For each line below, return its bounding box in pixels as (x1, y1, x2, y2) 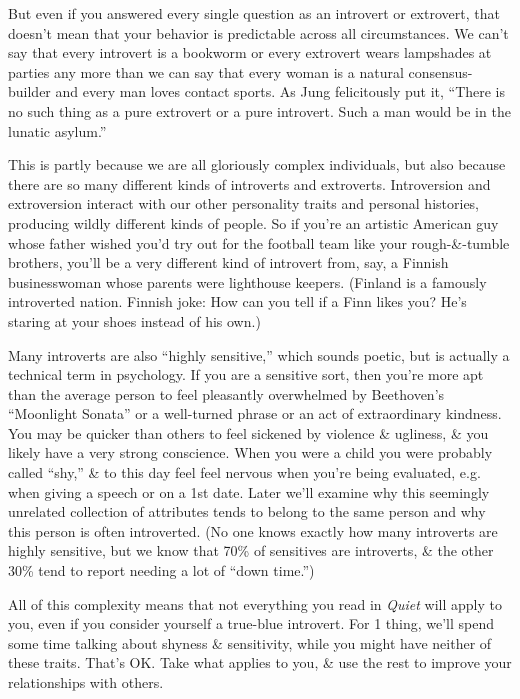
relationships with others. (8, 672, 164, 692)
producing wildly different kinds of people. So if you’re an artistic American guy (8, 212, 499, 233)
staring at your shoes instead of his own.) (8, 310, 261, 331)
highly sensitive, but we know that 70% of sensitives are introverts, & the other (8, 540, 494, 561)
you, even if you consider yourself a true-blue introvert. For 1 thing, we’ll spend (8, 613, 495, 634)
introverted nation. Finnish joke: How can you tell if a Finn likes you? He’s (8, 291, 467, 312)
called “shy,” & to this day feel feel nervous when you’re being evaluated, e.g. (8, 462, 481, 483)
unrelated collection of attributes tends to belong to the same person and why (8, 501, 486, 522)
